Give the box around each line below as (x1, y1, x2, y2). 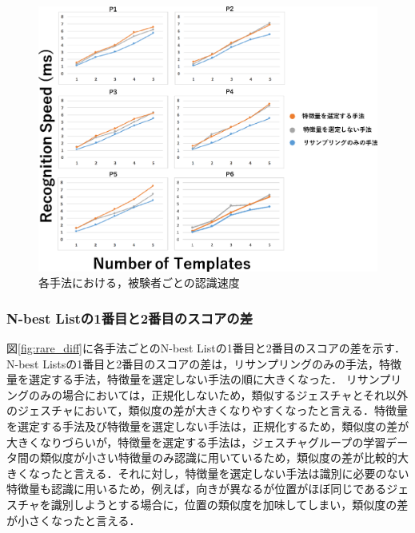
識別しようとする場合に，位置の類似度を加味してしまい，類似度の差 (50, 495, 409, 512)
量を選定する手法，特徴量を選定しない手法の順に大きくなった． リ (6, 371, 357, 388)
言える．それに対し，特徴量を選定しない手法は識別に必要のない (73, 464, 409, 481)
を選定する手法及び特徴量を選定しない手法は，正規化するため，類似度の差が (6, 417, 409, 434)
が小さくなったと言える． (6, 511, 141, 528)
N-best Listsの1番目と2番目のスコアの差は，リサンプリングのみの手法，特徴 (6, 355, 401, 372)
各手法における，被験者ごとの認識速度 (38, 274, 240, 291)
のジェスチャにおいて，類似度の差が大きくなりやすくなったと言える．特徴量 (6, 402, 409, 419)
